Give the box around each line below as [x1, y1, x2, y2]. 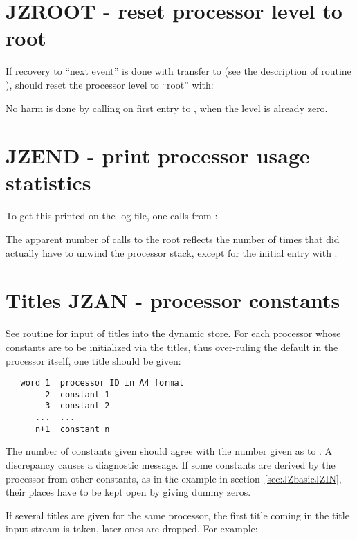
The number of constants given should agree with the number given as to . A [6, 444, 333, 458]
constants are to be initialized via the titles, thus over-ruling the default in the [6, 339, 338, 354]
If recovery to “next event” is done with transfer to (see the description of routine [6, 64, 351, 78]
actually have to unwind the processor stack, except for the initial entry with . [6, 245, 338, 260]
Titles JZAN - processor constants [6, 286, 340, 314]
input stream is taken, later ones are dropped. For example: [6, 521, 258, 536]
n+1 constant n [35, 424, 110, 434]
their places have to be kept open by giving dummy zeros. [6, 485, 251, 499]
